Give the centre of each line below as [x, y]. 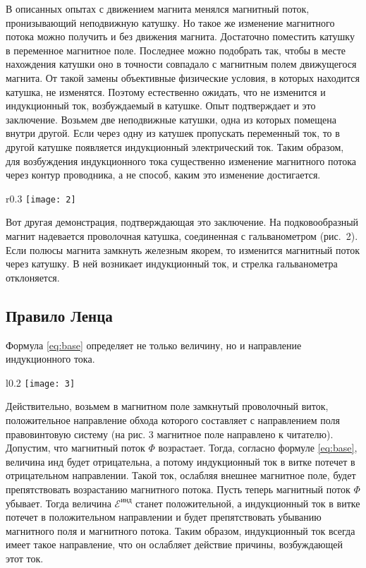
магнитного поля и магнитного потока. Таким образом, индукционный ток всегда [181, 530]
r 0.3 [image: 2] [41, 198]
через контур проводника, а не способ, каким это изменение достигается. [163, 175]
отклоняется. [33, 277]
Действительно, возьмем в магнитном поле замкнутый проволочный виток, [167, 406]
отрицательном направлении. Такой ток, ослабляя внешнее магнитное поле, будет [181, 475]
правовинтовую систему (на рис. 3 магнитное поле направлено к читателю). [170, 434]
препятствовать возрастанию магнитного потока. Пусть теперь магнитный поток [178, 489]
